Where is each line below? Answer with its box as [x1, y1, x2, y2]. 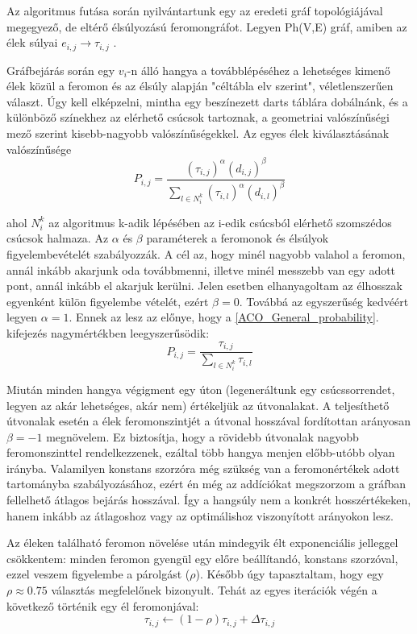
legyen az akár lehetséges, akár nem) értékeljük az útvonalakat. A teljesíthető [6, 396, 390, 413]
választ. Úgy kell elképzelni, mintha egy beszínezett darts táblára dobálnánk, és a [6, 93, 408, 110]
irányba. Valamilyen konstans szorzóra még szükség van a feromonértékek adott [6, 459, 400, 476]
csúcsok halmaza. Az [6, 230, 109, 247]
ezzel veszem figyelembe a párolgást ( [6, 566, 190, 582]
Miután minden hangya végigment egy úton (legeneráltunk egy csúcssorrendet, [6, 380, 395, 397]
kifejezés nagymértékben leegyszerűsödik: [6, 325, 210, 342]
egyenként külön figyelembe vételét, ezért [6, 292, 209, 309]
